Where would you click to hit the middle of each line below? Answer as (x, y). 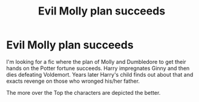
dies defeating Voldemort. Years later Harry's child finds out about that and (100, 74)
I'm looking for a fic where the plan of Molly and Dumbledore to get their (96, 62)
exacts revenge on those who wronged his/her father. (73, 81)
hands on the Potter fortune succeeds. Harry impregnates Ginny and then (98, 68)
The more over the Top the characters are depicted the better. (83, 92)
